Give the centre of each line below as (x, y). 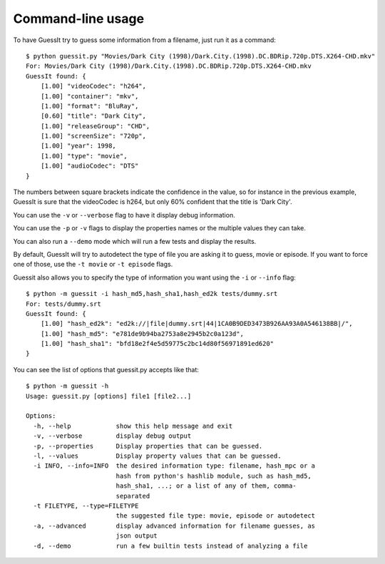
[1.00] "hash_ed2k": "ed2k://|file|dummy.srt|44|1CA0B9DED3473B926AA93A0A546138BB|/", (196, 324)
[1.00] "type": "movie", (84, 156)
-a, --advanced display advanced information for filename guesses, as (174, 525)
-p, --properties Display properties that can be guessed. (148, 446)
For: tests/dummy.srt (63, 304)
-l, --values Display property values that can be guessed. (157, 456)
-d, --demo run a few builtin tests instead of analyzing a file (170, 546)
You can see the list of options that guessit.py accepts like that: (106, 369)
